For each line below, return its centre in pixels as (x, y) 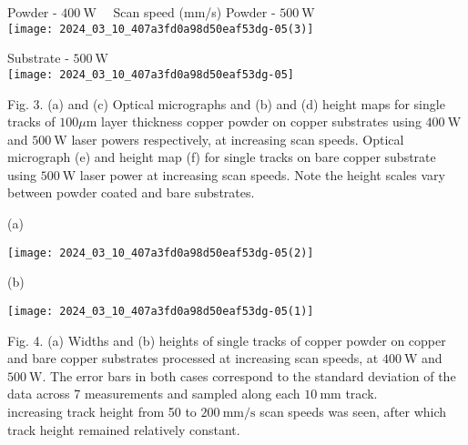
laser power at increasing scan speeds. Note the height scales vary (262, 174)
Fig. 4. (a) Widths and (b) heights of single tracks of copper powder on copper (227, 340)
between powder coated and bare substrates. (131, 192)
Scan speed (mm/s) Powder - (194, 12)
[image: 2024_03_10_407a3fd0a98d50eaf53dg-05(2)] (161, 253)
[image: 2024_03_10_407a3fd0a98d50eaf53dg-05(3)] (161, 29)
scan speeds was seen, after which (353, 411)
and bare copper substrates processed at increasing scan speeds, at (193, 358)
